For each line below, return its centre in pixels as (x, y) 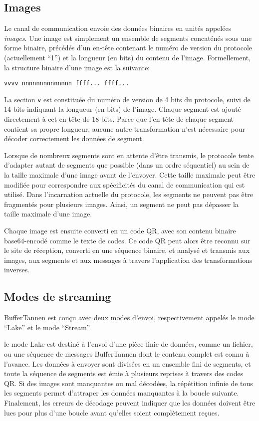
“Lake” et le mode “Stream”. (48, 327)
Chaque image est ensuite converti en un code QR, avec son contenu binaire (120, 231)
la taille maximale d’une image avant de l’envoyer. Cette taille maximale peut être (130, 175)
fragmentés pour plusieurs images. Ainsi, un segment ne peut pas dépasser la (121, 204)
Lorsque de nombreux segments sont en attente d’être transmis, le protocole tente (129, 155)
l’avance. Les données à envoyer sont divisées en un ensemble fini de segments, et (128, 363)
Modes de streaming (58, 297)
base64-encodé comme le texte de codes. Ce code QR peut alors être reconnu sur (127, 240)
